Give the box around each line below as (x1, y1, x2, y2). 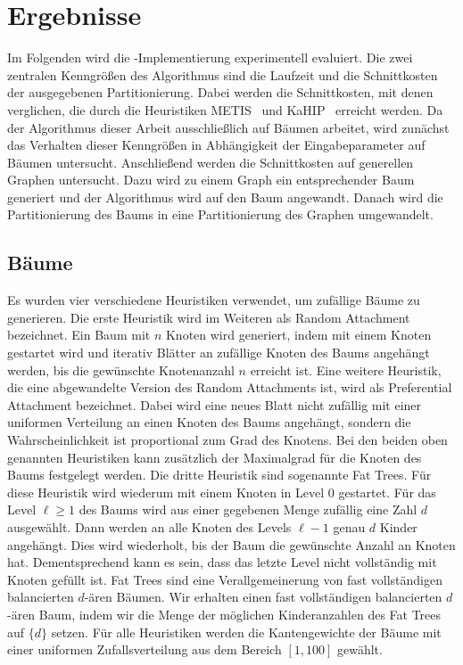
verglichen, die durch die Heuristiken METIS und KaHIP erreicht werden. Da (7, 100, 443, 119)
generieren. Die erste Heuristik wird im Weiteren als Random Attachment (7, 308, 410, 326)
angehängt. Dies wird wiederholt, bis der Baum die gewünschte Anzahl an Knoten (7, 535, 456, 554)
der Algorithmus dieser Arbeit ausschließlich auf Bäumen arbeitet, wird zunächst (7, 118, 450, 136)
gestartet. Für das (338, 482, 436, 501)
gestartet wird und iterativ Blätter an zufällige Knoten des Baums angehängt (7, 343, 430, 362)
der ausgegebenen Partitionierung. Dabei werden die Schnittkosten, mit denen (7, 83, 434, 102)
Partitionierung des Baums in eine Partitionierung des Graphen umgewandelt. (7, 205, 434, 224)
